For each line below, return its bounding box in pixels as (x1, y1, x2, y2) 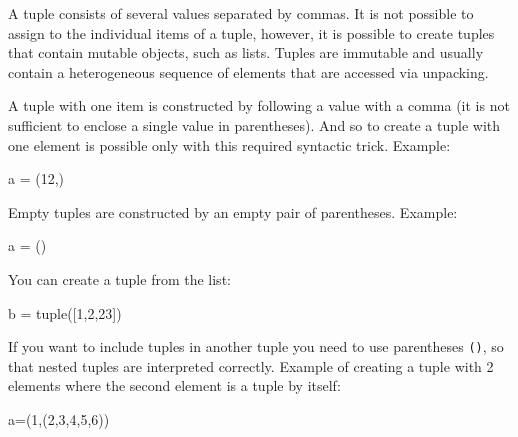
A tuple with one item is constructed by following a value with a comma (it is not (8, 95, 510, 116)
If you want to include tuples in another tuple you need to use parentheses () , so (8, 336, 504, 357)
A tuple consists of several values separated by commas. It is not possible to (8, 3, 474, 23)
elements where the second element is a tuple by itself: (8, 375, 341, 396)
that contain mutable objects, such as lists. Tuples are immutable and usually (8, 42, 484, 63)
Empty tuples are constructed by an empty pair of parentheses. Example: (8, 201, 458, 222)
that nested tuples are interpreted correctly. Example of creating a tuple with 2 (8, 355, 494, 376)
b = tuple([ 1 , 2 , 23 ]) (8, 302, 122, 323)
